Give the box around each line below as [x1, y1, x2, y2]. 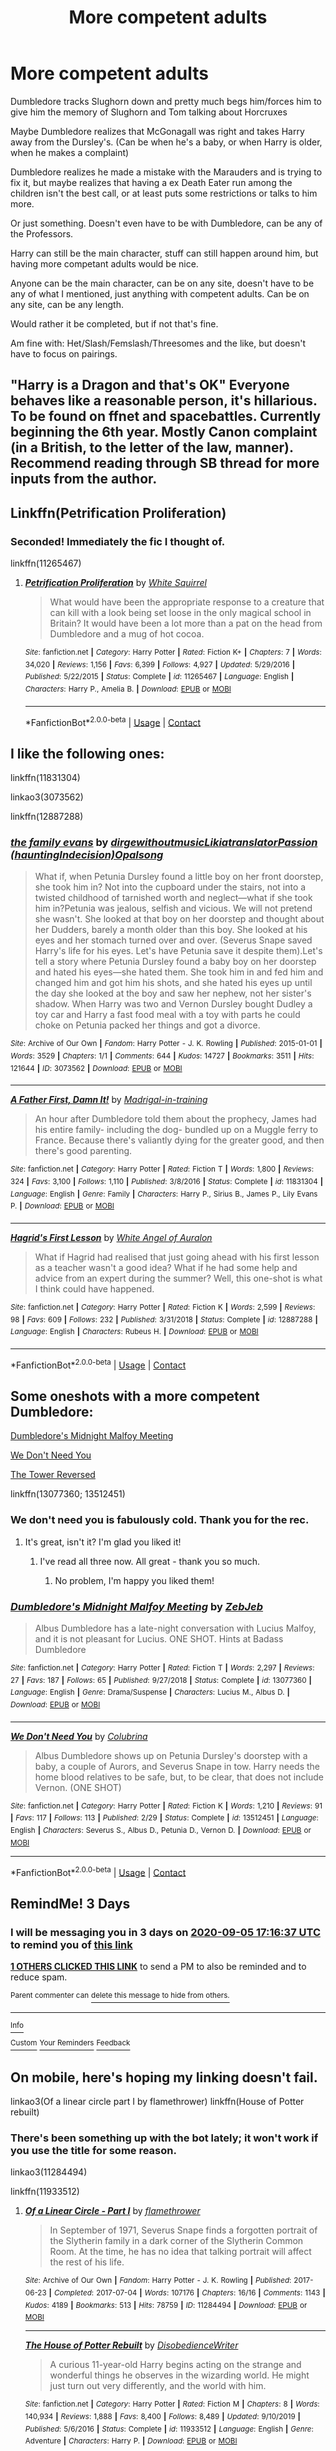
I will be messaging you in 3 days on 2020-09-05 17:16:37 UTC [10, 1925, 321, 1939]
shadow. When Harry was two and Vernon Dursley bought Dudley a [34, 998, 313, 1010]
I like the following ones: [10, 745, 165, 762]
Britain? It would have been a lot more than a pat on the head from [49, 617, 323, 630]
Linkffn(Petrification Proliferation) [10, 504, 227, 521]
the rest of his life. [49, 2256, 125, 2268]
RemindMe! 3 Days [10, 1895, 131, 1912]
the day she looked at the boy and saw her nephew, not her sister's [34, 987, 312, 1000]
